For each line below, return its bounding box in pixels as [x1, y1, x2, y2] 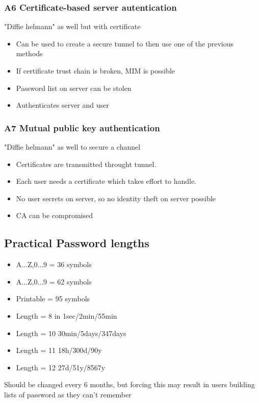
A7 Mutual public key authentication [4, 121, 160, 134]
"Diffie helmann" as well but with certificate [4, 21, 141, 32]
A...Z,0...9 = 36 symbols [16, 259, 92, 270]
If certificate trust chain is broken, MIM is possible [16, 65, 175, 76]
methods [16, 48, 43, 59]
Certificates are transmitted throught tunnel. [16, 158, 157, 169]
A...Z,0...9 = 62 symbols [16, 276, 92, 287]
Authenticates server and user [16, 100, 109, 110]
